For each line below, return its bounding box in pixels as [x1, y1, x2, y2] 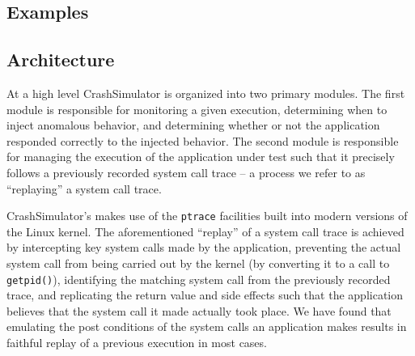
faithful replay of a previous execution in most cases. [6, 334, 267, 351]
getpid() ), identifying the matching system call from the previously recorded [6, 270, 391, 287]
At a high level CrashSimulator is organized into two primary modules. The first [6, 84, 405, 101]
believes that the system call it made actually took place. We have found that [6, 302, 392, 319]
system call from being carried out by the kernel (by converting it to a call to [6, 254, 390, 271]
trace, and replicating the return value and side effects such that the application [6, 286, 403, 303]
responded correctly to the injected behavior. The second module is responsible [6, 132, 399, 149]
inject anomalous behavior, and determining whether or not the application [6, 117, 380, 133]
